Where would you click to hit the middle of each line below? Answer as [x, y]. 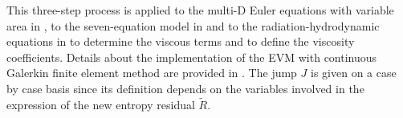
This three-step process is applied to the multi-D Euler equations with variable [200, 10]
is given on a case [354, 73]
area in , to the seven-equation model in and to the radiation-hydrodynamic [193, 25]
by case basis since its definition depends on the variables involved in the [185, 88]
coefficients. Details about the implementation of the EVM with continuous [192, 57]
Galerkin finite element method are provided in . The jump [152, 73]
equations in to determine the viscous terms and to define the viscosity [181, 41]
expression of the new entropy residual [101, 104]
